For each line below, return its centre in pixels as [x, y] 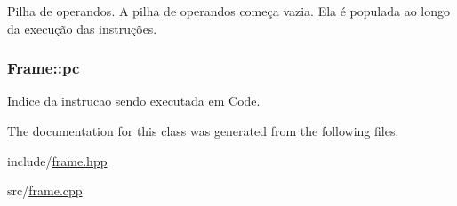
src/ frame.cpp [45, 190]
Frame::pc [44, 68]
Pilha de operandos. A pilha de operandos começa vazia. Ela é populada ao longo [229, 11]
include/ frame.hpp [57, 160]
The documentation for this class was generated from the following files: [203, 131]
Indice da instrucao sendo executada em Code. [134, 101]
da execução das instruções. [82, 28]
